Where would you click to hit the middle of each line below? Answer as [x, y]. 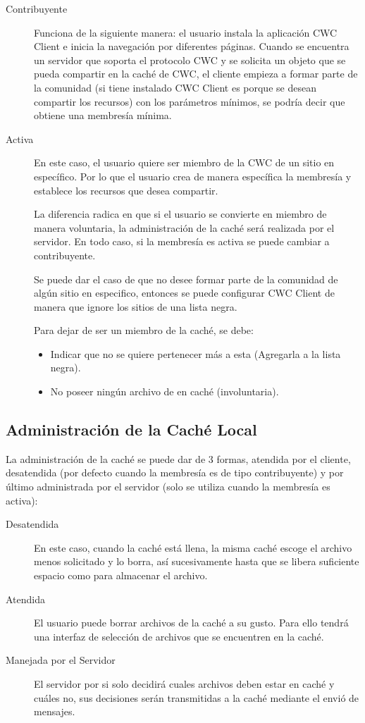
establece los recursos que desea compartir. [126, 190]
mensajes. [55, 711]
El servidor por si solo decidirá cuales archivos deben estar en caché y [184, 683]
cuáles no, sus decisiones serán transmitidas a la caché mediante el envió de [197, 697]
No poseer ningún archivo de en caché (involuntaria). [165, 391]
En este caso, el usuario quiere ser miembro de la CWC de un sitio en [184, 162]
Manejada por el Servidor [61, 660]
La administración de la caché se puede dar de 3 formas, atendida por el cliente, [178, 458]
